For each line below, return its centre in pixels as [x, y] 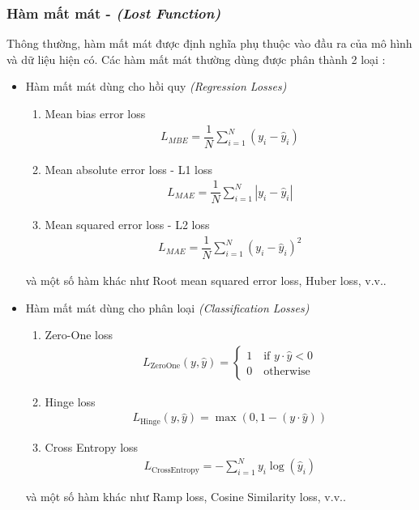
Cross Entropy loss [92, 446]
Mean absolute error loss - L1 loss [128, 169]
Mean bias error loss [95, 113]
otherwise [287, 371]
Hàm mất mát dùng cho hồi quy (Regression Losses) [156, 86]
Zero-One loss [79, 335]
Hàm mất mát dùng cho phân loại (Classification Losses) [167, 307]
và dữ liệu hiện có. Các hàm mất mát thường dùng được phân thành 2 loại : [196, 59]
